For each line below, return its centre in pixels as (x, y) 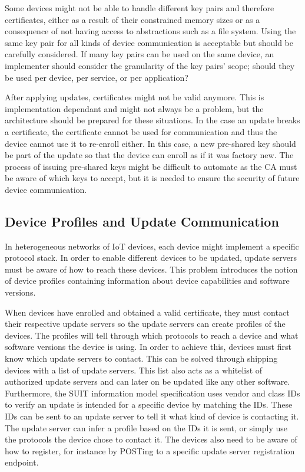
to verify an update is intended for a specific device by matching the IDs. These (149, 404)
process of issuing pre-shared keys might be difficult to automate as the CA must (151, 166)
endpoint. (22, 462)
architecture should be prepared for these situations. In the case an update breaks (152, 120)
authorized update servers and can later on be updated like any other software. (147, 381)
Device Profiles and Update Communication (142, 221)
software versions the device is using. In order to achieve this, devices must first (148, 347)
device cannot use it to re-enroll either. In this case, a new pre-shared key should (150, 143)
